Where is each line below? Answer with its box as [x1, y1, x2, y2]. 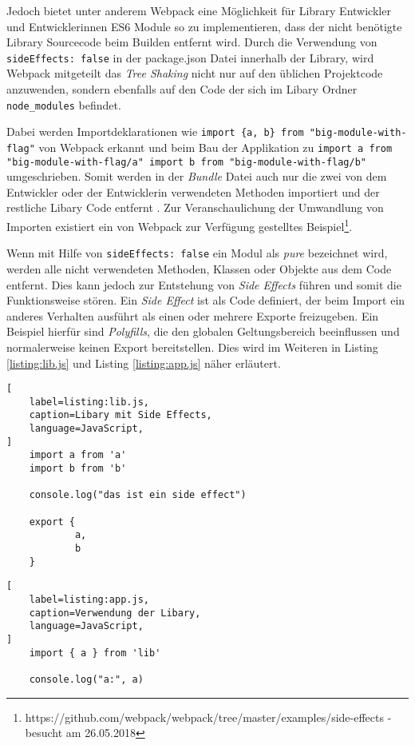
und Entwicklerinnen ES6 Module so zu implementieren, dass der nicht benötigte [6, 18, 402, 34]
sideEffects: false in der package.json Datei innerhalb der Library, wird [6, 49, 374, 66]
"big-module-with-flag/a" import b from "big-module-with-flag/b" [6, 156, 367, 168]
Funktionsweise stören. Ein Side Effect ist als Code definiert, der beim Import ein [6, 292, 405, 309]
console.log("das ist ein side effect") [29, 489, 247, 501]
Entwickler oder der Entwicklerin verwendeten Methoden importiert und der [6, 183, 380, 200]
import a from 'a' [29, 449, 127, 461]
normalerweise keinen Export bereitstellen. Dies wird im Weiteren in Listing [6, 338, 378, 355]
